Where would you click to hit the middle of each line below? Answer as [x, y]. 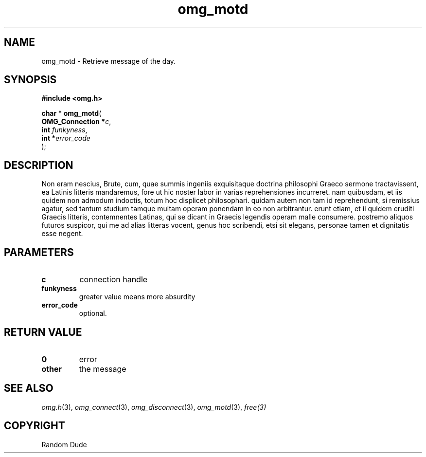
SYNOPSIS [30, 80]
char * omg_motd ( [71, 113]
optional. [93, 313]
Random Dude [64, 444]
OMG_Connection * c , [76, 122]
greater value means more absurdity [137, 297]
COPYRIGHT [35, 426]
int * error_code [66, 138]
